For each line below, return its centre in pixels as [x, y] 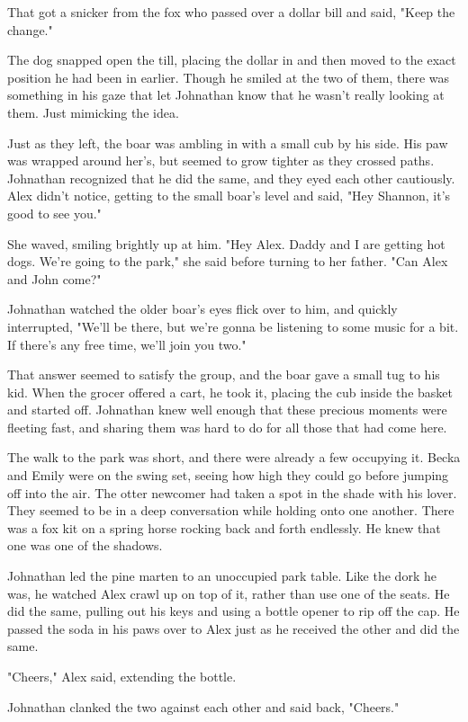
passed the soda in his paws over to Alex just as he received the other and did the [234, 628]
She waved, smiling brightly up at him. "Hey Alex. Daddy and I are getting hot [226, 243]
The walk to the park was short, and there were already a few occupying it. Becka [234, 457]
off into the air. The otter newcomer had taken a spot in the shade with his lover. [232, 492]
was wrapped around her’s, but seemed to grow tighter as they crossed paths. [221, 160]
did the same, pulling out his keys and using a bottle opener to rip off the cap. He [234, 611]
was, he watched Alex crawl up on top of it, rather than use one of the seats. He [229, 593]
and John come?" [54, 278]
